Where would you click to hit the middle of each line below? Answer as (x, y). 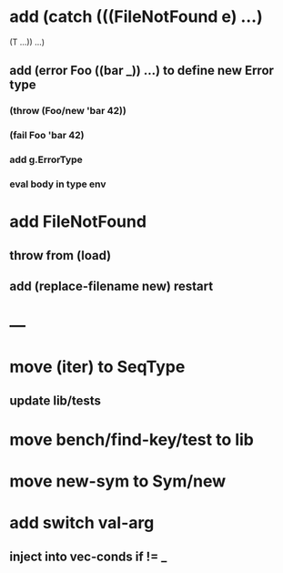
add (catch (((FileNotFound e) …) (136, 17)
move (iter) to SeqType (97, 367)
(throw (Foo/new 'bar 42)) (68, 111)
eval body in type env (58, 184)
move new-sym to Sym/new (118, 481)
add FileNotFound (78, 222)
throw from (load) (61, 256)
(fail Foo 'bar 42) (47, 136)
